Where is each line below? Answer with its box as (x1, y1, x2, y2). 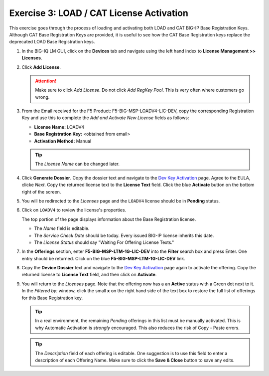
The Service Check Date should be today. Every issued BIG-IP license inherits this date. (34, 232, 214, 238)
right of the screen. (21, 188, 61, 194)
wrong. (35, 94, 50, 100)
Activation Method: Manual (34, 138, 92, 144)
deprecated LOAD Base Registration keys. (9, 39, 95, 45)
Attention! (35, 78, 57, 84)
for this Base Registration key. (21, 295, 83, 301)
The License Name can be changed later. (35, 161, 120, 167)
